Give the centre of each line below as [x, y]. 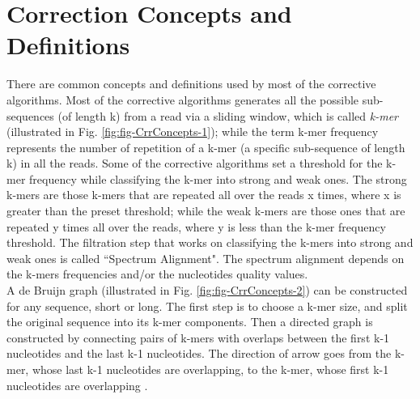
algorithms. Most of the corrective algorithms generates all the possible [183, 99]
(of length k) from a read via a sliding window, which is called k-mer [228, 115]
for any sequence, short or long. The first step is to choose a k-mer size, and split [207, 306]
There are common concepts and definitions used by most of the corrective [191, 84]
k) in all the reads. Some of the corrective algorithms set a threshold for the [195, 163]
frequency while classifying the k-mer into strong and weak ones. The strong [218, 178]
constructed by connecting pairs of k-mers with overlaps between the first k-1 [198, 337]
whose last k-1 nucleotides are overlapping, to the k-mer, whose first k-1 [210, 369]
